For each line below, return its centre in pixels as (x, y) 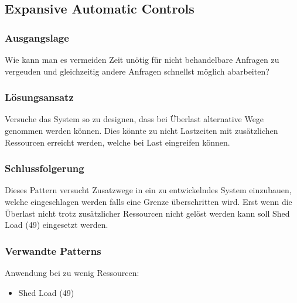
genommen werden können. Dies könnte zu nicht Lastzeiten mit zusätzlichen (141, 130)
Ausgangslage (37, 37)
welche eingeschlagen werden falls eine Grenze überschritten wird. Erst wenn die (148, 201)
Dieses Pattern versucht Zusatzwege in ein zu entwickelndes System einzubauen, (148, 190)
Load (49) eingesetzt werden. (57, 225)
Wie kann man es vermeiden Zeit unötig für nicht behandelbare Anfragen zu (142, 59)
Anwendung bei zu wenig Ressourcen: (72, 272)
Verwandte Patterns (53, 250)
